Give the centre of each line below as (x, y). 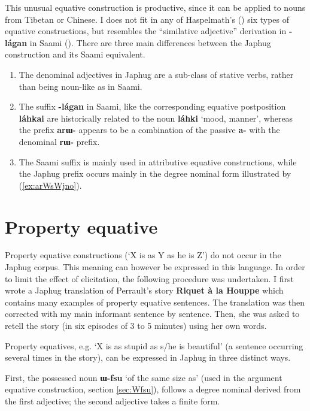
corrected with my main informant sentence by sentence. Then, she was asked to (152, 314)
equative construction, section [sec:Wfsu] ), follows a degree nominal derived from (153, 389)
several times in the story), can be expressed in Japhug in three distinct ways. (148, 357)
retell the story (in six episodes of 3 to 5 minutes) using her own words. (136, 325)
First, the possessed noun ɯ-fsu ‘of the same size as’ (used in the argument (144, 377)
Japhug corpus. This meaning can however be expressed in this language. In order (155, 267)
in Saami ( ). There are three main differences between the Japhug (150, 42)
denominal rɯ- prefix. (59, 141)
